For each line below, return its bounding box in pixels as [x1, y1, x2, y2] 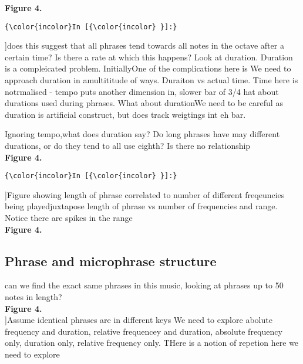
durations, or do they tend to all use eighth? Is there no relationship [5, 140, 251, 151]
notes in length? [5, 291, 62, 303]
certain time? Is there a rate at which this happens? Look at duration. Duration [5, 50, 293, 63]
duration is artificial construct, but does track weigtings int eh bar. [5, 108, 246, 120]
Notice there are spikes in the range [5, 212, 133, 224]
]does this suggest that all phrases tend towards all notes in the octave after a [5, 39, 284, 52]
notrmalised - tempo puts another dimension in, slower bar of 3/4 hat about [5, 85, 279, 97]
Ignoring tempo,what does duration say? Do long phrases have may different [5, 128, 280, 140]
